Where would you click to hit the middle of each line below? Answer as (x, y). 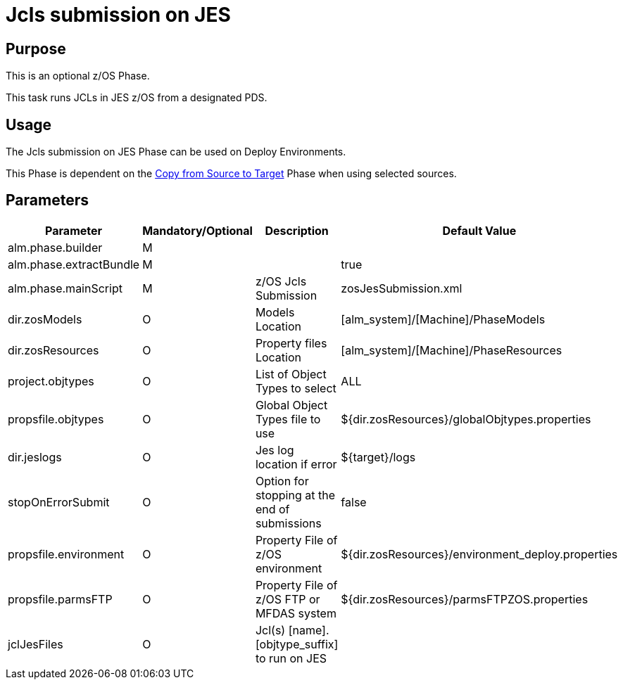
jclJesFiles (36, 644)
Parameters (47, 200)
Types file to (288, 419)
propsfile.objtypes (56, 419)
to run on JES (291, 658)
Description (297, 230)
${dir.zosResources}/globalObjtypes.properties (466, 419)
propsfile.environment (66, 554)
